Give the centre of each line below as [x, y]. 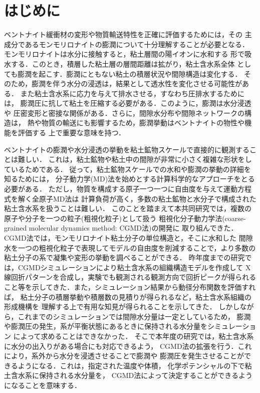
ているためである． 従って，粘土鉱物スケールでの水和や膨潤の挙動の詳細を [127, 169]
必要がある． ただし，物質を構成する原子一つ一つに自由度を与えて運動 [121, 189]
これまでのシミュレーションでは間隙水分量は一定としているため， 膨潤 [134, 316]
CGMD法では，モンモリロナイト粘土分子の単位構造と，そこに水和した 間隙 [128, 238]
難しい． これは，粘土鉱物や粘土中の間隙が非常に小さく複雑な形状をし [135, 159]
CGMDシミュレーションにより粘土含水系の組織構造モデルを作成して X [134, 267]
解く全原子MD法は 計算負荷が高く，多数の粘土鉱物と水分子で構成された [137, 198]
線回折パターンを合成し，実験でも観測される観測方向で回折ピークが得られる [130, 277]
